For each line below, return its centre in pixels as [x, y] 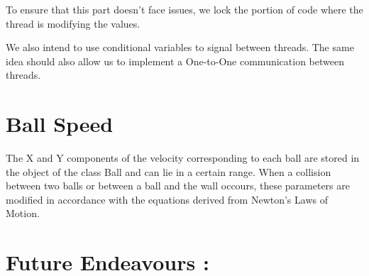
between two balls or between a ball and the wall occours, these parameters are [178, 186]
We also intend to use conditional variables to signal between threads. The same [180, 47]
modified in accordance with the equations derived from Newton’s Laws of [167, 199]
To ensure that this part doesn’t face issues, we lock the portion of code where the [184, 9]
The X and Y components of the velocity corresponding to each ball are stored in [183, 158]
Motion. [23, 213]
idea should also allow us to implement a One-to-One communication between [175, 61]
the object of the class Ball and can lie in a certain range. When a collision [169, 171]
